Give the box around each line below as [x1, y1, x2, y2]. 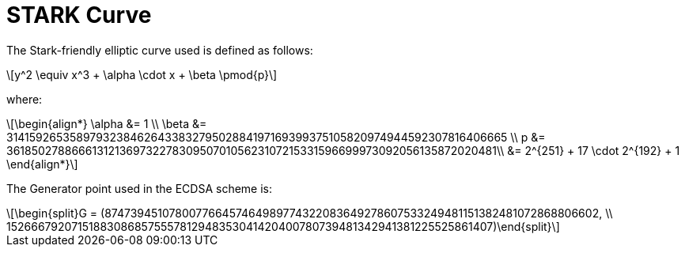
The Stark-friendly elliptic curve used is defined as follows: [6, 43, 313, 57]
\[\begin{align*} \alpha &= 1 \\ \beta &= [6, 116, 207, 130]
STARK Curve [6, 2, 152, 28]
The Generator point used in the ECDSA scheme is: [6, 181, 273, 195]
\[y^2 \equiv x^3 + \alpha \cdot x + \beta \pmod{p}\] [6, 67, 278, 81]
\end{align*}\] [6, 157, 78, 171]
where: [6, 92, 43, 106]
